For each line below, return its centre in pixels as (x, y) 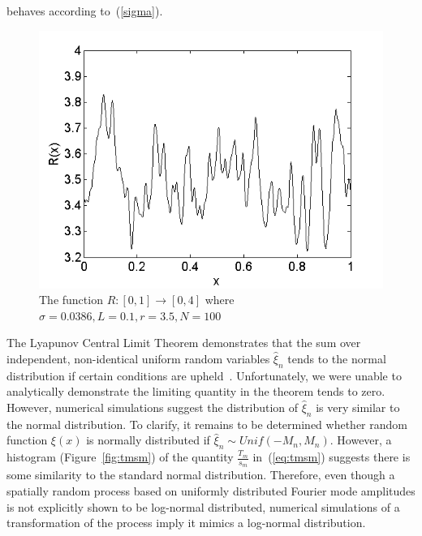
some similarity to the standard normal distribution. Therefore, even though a (201, 475)
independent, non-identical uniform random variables (138, 358)
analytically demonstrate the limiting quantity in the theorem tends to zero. (196, 391)
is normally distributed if (148, 440)
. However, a (361, 440)
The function (71, 300)
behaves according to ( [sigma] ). (85, 11)
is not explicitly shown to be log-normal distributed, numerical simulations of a (203, 506)
